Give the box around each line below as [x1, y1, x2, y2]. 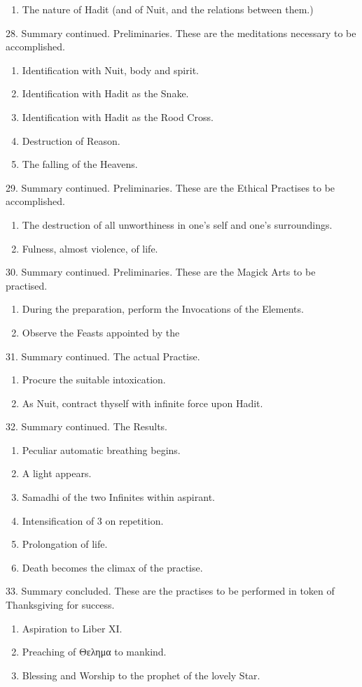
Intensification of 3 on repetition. [22, 513, 164, 527]
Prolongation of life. [22, 537, 108, 551]
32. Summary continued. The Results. [6, 419, 167, 434]
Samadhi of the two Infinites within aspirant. [22, 490, 215, 504]
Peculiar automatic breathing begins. [22, 442, 181, 457]
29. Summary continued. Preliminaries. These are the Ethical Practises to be [6, 180, 335, 194]
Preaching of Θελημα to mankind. [22, 644, 167, 659]
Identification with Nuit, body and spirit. [22, 62, 199, 77]
